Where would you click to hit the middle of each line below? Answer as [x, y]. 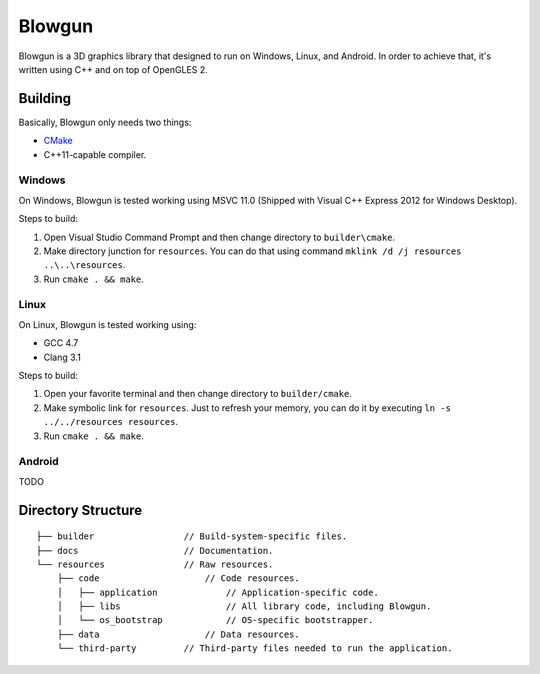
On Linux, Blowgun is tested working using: [107, 324]
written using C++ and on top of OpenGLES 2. [113, 69]
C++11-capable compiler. [95, 154]
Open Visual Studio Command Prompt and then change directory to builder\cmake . [219, 237]
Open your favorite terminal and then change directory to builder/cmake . [197, 394]
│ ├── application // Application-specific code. [217, 592]
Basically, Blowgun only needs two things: [105, 122]
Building [45, 98]
